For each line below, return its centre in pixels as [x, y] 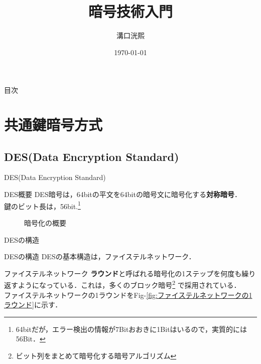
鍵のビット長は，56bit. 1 [42, 205]
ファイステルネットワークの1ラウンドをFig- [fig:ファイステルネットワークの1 [128, 295]
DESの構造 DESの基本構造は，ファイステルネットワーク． [100, 256]
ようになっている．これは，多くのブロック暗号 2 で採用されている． [129, 284]
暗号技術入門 [130, 11]
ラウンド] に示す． [33, 305]
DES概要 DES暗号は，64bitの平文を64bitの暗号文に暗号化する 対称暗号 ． [123, 194]
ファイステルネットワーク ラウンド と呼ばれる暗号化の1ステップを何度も [123, 273]
